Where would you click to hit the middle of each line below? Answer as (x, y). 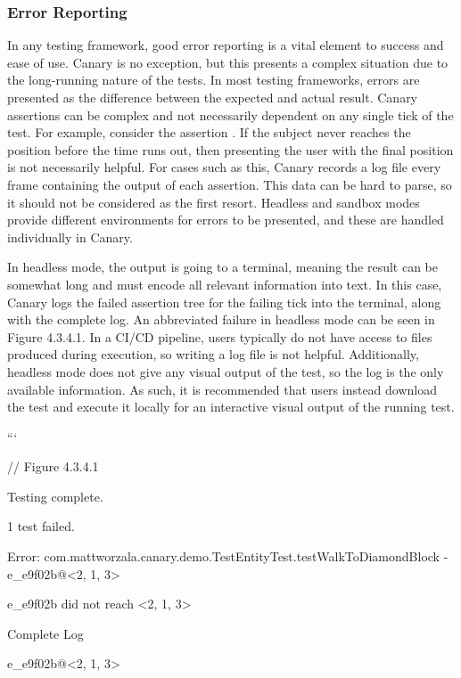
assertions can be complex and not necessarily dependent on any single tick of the (230, 114)
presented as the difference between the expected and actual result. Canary (213, 97)
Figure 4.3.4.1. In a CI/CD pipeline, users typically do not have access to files (220, 336)
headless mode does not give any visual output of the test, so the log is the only (226, 371)
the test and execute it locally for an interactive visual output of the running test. (231, 407)
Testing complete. (55, 496)
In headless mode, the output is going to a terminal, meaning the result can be (222, 267)
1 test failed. (41, 526)
